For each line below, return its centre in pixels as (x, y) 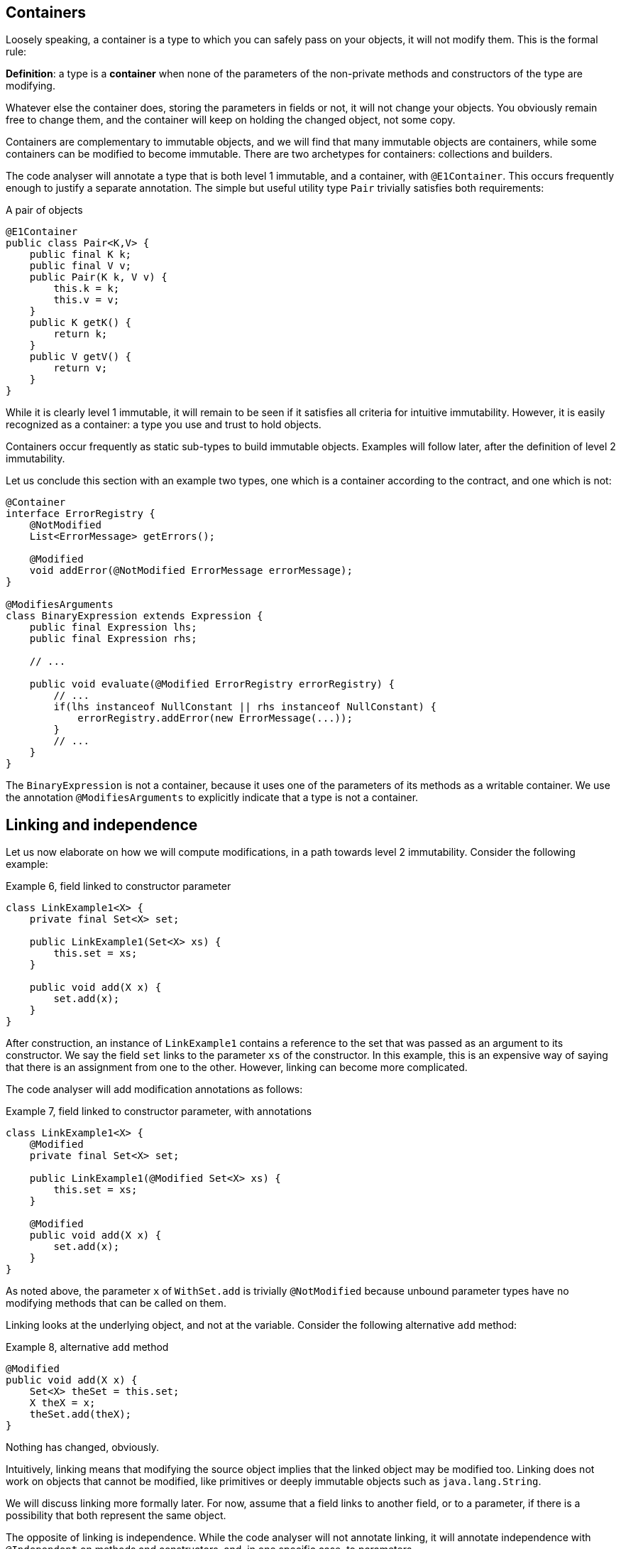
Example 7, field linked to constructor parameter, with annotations (159, 1112)
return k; (81, 334)
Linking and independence (102, 825)
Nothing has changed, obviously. (82, 1447)
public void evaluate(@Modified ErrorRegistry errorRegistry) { (212, 684)
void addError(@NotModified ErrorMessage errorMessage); (191, 571)
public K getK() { (81, 323)
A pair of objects (44, 210)
